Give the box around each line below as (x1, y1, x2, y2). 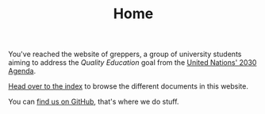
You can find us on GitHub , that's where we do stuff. (8, 97, 179, 107)
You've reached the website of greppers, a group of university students (8, 49, 242, 59)
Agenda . (8, 66, 36, 76)
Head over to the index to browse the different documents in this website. (8, 82, 248, 91)
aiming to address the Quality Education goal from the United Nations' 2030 (8, 58, 257, 67)
